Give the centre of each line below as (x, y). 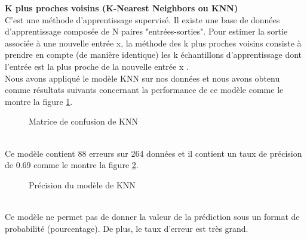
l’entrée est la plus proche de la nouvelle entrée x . (97, 66)
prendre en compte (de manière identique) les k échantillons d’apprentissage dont (153, 55)
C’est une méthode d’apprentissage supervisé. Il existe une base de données (142, 19)
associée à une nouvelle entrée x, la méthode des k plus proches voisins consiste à (153, 43)
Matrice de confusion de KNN (83, 121)
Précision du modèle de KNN (82, 184)
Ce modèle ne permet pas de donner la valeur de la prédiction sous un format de (152, 216)
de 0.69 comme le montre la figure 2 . (72, 165)
